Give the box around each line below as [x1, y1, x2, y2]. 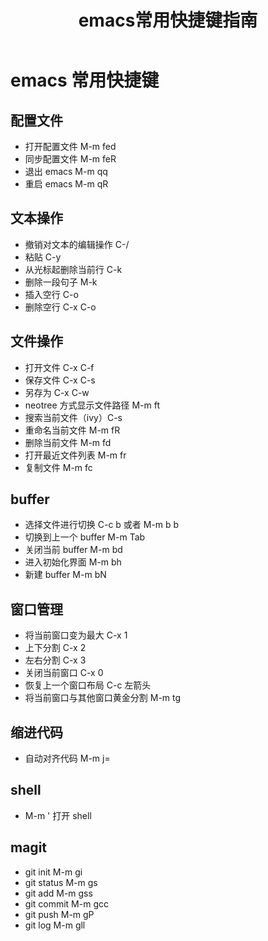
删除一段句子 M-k [24, 276, 98, 288]
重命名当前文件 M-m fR [24, 424, 121, 436]
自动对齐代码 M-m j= [24, 752, 111, 765]
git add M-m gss [24, 887, 93, 899]
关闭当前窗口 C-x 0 [24, 667, 104, 679]
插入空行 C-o [24, 288, 79, 300]
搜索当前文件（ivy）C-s [24, 411, 123, 423]
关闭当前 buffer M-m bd [24, 544, 123, 556]
